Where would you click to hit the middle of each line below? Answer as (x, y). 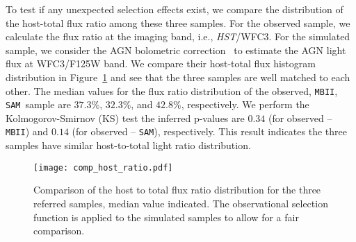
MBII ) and (27, 131)
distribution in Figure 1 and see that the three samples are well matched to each (178, 77)
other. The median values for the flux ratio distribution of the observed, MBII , (172, 90)
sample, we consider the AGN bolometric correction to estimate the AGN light (176, 50)
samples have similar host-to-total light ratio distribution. (128, 145)
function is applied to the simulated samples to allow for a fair (166, 217)
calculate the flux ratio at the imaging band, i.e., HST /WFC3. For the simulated (178, 36)
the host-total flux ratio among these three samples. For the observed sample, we (178, 23)
